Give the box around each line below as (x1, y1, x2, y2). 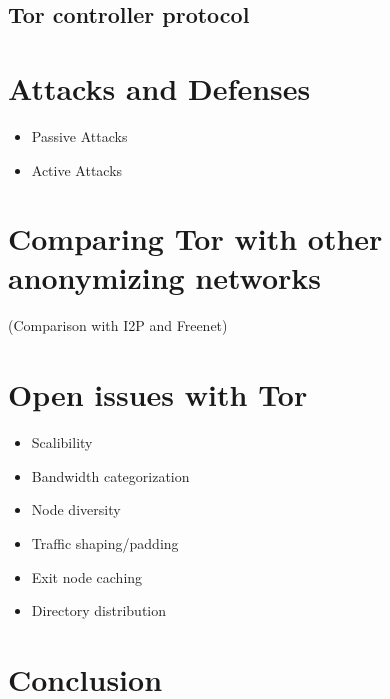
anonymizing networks (8, 257, 322, 298)
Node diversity (31, 499, 121, 520)
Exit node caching (31, 566, 143, 587)
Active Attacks (31, 159, 123, 180)
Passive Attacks (31, 125, 128, 146)
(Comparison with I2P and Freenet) (8, 315, 228, 336)
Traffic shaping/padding (31, 532, 179, 553)
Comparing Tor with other (8, 218, 383, 259)
